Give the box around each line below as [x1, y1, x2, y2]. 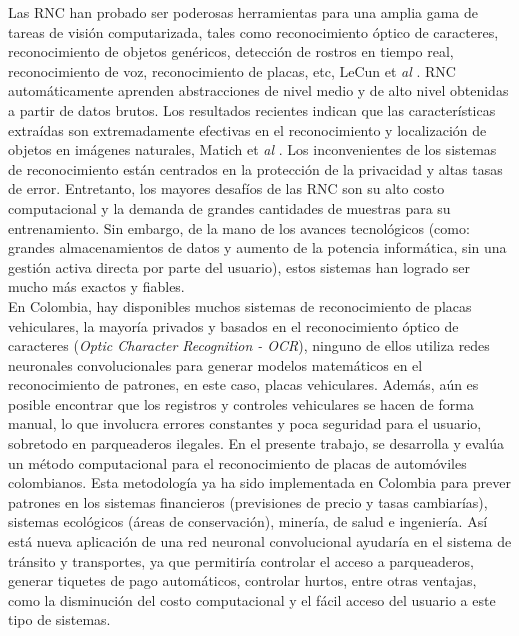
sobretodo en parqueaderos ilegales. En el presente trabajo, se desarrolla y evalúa [8, 433, 504, 454]
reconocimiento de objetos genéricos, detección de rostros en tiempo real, [8, 41, 454, 62]
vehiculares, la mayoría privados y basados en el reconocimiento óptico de [8, 315, 459, 336]
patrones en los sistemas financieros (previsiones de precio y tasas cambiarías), [8, 491, 488, 512]
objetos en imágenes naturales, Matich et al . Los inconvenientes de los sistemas [8, 139, 497, 160]
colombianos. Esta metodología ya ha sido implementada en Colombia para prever [8, 472, 511, 493]
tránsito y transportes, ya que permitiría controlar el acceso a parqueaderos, [8, 550, 474, 571]
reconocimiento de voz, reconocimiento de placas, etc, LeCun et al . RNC [8, 60, 456, 81]
